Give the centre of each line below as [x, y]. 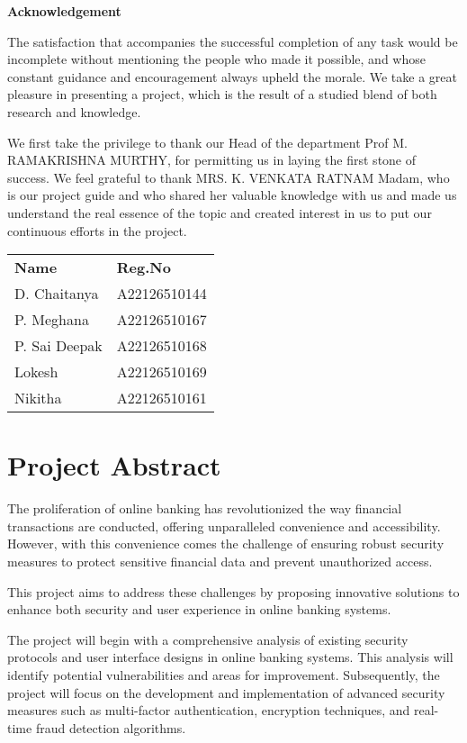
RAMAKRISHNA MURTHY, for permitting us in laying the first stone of [212, 160]
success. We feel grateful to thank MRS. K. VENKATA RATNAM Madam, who [229, 177]
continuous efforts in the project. [97, 230]
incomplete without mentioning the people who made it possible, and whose [216, 59]
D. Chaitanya [57, 294]
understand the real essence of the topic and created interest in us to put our [220, 212]
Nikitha [38, 398]
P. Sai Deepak [58, 346]
